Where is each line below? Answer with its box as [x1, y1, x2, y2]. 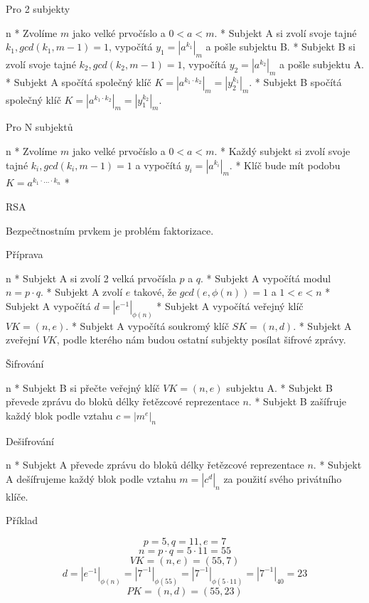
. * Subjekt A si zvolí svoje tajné [214, 25, 357, 40]
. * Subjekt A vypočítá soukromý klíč [65, 318, 229, 333]
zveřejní [6, 332, 40, 347]
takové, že [133, 284, 177, 299]
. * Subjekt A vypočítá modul [200, 270, 331, 285]
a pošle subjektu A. [279, 56, 364, 71]
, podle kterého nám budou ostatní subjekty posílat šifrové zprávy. [56, 332, 346, 347]
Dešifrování [6, 433, 54, 448]
